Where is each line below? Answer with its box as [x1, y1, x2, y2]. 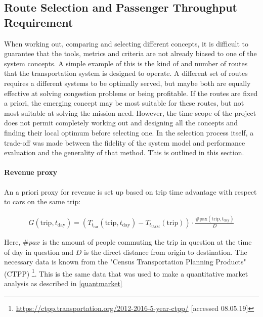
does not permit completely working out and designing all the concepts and [4, 117, 238, 128]
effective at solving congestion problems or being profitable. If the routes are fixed [4, 87, 258, 98]
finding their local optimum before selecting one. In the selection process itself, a [4, 127, 254, 138]
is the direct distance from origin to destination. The [83, 246, 247, 257]
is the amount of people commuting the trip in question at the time [42, 237, 252, 247]
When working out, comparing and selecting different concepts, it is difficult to [4, 38, 248, 49]
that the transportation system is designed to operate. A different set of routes [4, 68, 248, 78]
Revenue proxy [4, 167, 58, 177]
